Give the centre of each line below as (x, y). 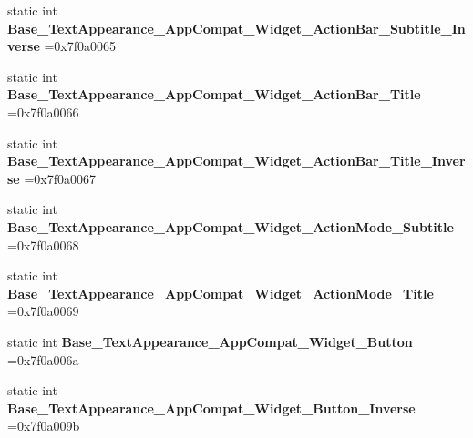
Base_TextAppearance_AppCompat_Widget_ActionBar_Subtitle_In (236, 28)
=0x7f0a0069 (43, 311)
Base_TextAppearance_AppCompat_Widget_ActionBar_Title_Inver (236, 161)
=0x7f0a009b (44, 426)
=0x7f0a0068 (43, 244)
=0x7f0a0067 (60, 178)
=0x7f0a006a (43, 359)
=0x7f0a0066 (43, 112)
